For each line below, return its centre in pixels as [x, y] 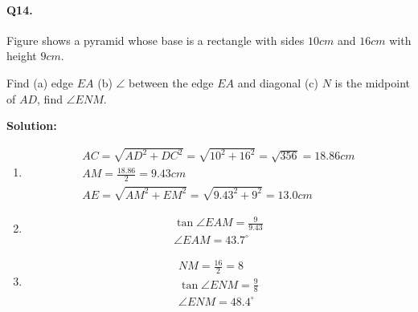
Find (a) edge [40, 82]
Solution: [32, 126]
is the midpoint [373, 82]
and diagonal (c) [278, 82]
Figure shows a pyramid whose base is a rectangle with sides [156, 40]
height [22, 56]
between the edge [171, 82]
